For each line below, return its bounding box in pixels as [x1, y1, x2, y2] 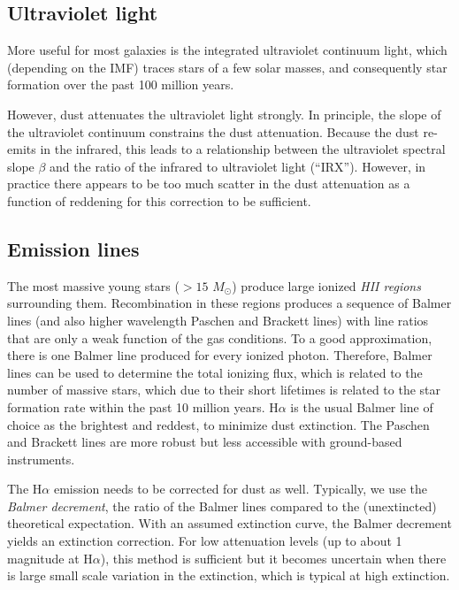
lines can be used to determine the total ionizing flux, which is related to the [7, 363, 423, 381]
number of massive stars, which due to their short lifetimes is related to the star [7, 380, 441, 399]
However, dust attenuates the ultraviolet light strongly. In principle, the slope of [7, 104, 441, 123]
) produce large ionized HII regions [232, 276, 421, 295]
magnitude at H [7, 548, 93, 567]
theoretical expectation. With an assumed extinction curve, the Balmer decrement [7, 514, 452, 533]
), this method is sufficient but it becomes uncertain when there [100, 548, 447, 567]
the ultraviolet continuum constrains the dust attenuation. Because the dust [7, 122, 419, 141]
